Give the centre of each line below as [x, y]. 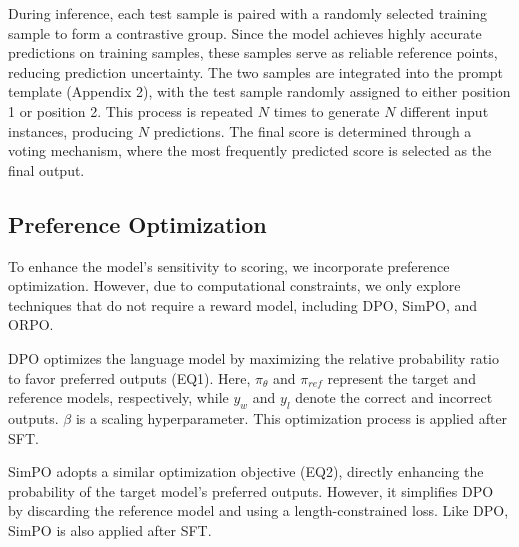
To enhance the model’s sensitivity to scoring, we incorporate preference [229, 265]
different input [444, 110]
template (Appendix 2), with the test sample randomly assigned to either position [259, 91]
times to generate [326, 110]
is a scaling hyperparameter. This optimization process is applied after [291, 417]
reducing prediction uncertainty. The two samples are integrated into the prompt [256, 71]
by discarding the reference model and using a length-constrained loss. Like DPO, [258, 510]
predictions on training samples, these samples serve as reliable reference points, [253, 52]
